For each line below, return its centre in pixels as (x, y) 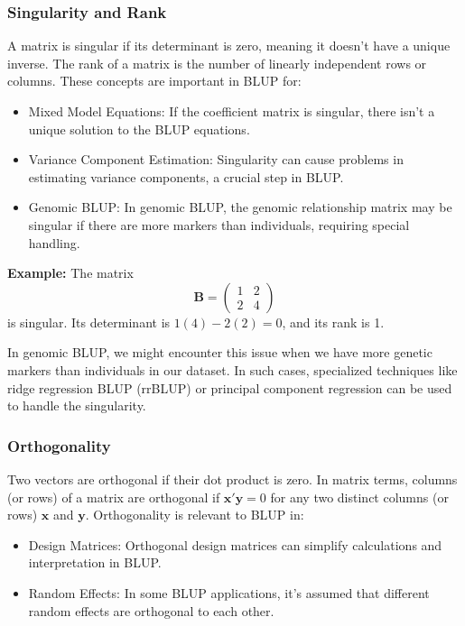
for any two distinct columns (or (359, 497)
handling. (54, 242)
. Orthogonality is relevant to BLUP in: (195, 515)
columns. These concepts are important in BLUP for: (154, 81)
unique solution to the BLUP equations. (139, 129)
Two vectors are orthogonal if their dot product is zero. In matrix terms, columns (232, 479)
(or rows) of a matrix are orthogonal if (114, 497)
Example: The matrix (70, 273)
